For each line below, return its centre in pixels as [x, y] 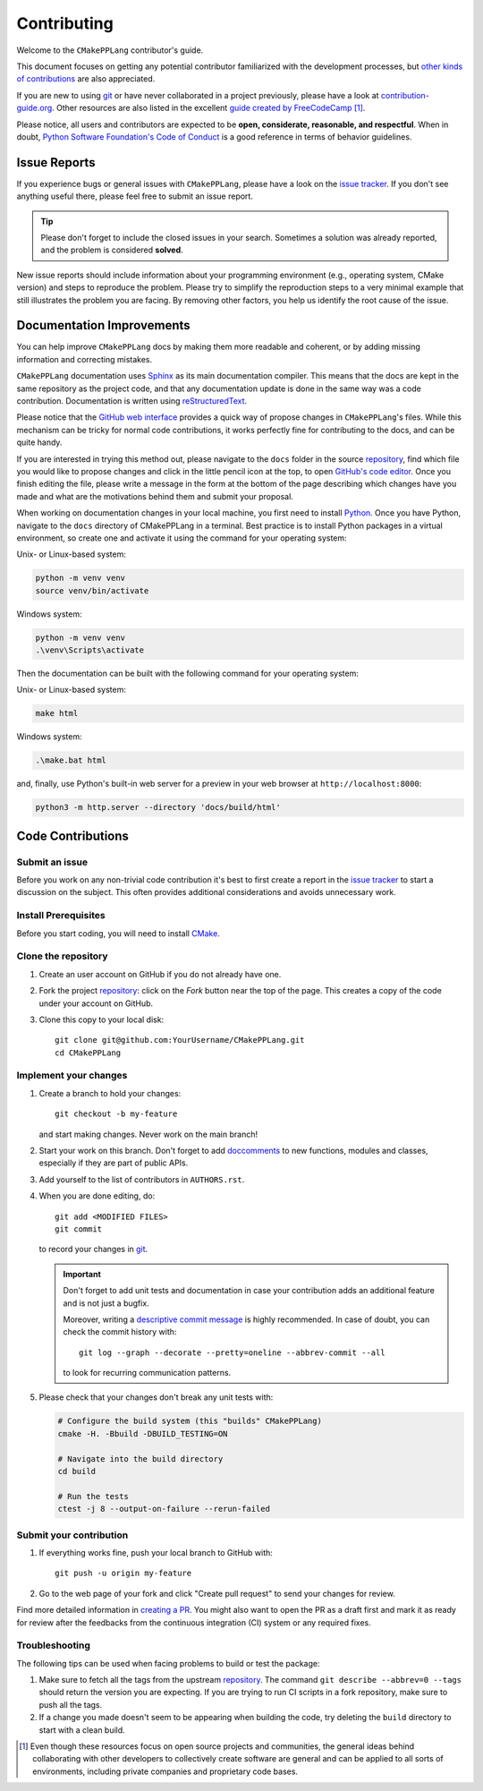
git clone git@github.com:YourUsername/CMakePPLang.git [180, 1040]
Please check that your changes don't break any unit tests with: [156, 1397]
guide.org [34, 108]
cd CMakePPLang [88, 1053]
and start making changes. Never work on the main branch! [148, 1134]
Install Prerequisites [61, 916]
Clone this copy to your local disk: [102, 1019]
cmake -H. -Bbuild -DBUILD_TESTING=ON [143, 1433]
